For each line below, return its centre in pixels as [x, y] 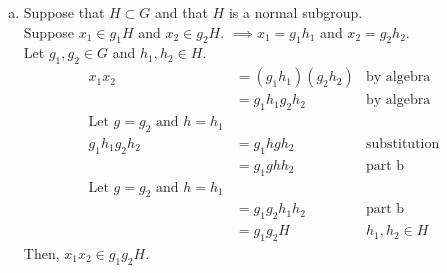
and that [181, 12]
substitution [402, 143]
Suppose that [64, 12]
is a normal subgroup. [295, 12]
